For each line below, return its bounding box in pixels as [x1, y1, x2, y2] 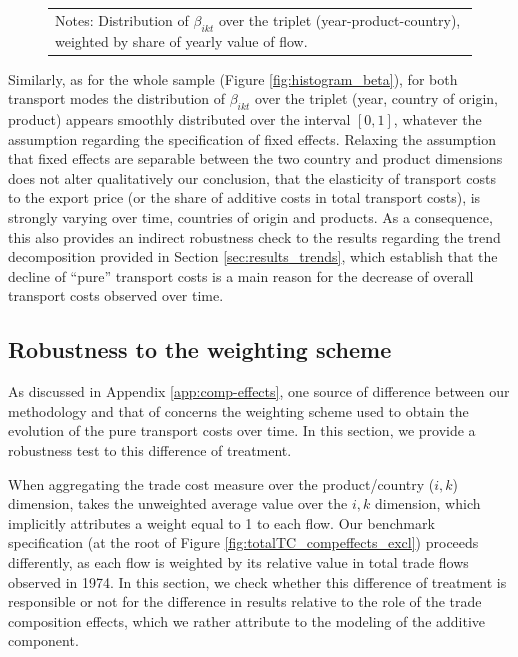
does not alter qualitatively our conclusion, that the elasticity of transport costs [8, 167, 496, 188]
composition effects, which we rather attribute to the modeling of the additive [8, 610, 486, 631]
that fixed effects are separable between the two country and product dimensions [8, 148, 503, 169]
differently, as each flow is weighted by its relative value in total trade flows [8, 551, 469, 572]
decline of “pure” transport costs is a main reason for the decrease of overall [8, 265, 474, 286]
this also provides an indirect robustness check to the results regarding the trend [8, 226, 501, 247]
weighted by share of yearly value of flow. [55, 30, 308, 51]
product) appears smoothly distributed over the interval [8, 109, 351, 130]
